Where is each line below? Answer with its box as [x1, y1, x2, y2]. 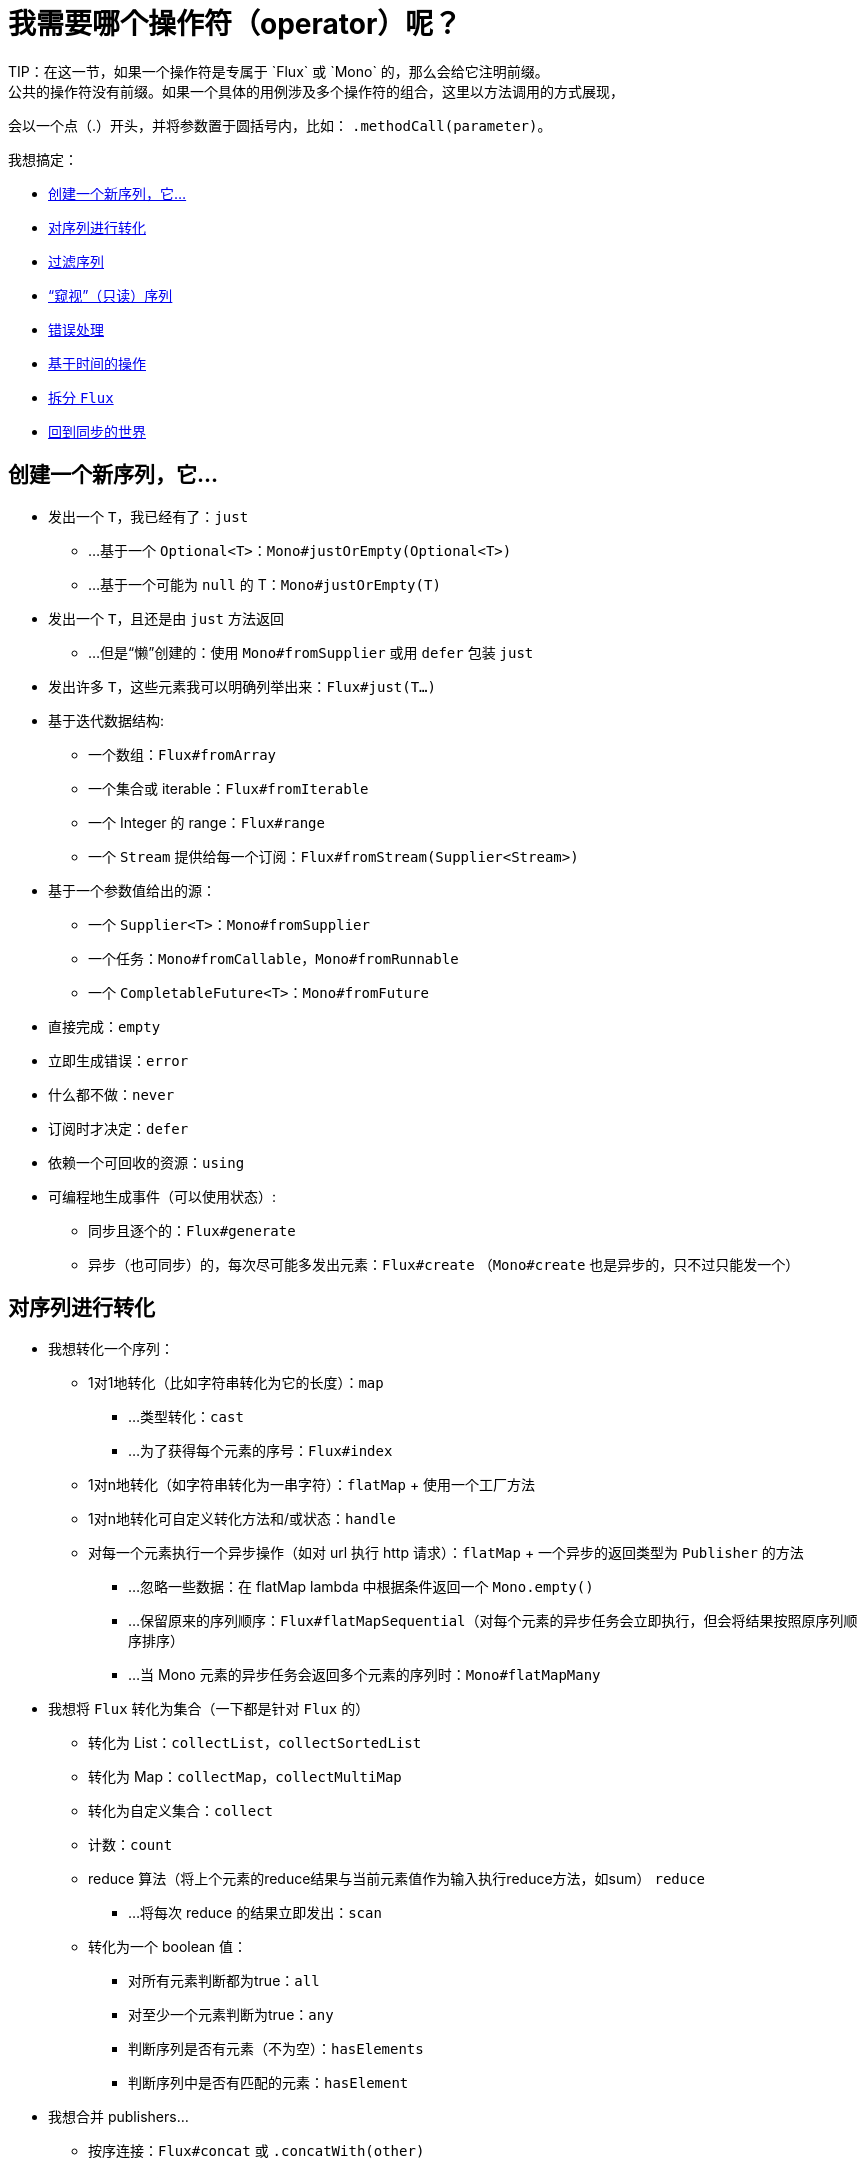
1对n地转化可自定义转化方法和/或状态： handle [88, 1510, 396, 1528]
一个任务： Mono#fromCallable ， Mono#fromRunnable [88, 949, 459, 967]
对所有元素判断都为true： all [128, 1972, 320, 1990]
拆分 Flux [48, 388, 114, 406]
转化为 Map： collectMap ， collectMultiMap [88, 1768, 402, 1786]
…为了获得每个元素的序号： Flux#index [128, 1442, 393, 1460]
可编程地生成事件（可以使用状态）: [48, 1187, 277, 1205]
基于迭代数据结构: [48, 711, 165, 729]
